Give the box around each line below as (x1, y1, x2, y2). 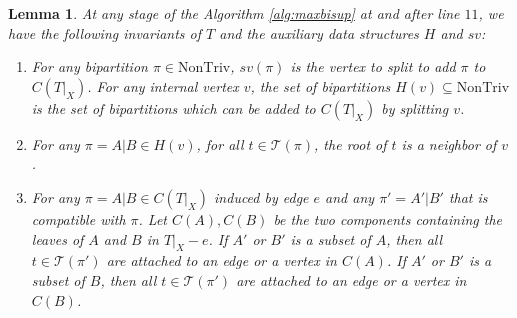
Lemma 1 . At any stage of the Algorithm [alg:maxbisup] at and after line (8, 3, 460, 23)
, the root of (314, 133, 387, 154)
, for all (196, 133, 244, 154)
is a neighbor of (401, 133, 497, 154)
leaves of (31, 228, 84, 249)
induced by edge (214, 186, 309, 207)
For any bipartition (31, 56, 148, 77)
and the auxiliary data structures (219, 22, 419, 43)
